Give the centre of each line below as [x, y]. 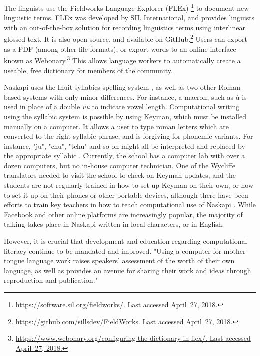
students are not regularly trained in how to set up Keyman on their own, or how [129, 185]
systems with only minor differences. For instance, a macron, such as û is [135, 97]
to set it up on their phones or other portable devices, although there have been [126, 194]
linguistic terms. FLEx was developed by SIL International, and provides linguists [129, 18]
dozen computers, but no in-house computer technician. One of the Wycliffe [120, 165]
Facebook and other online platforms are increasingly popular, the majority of [123, 214]
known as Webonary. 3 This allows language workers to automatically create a [122, 60]
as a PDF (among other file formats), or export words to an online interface [120, 49]
